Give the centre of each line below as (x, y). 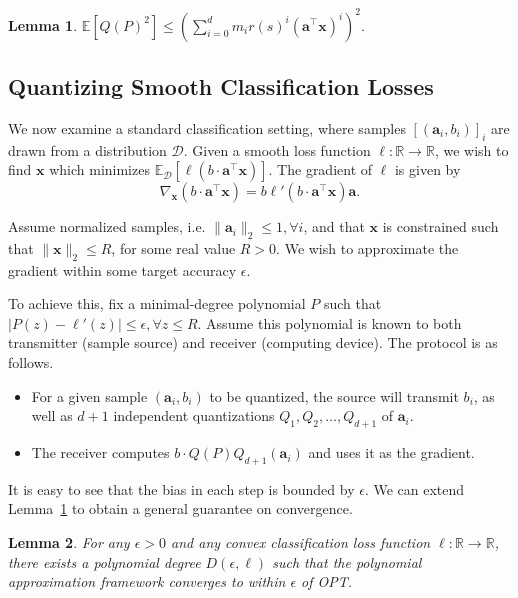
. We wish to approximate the (367, 247)
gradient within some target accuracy (122, 269)
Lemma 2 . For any (69, 542)
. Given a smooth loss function (277, 149)
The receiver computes (100, 452)
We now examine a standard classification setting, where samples (207, 127)
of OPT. (327, 581)
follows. (31, 362)
